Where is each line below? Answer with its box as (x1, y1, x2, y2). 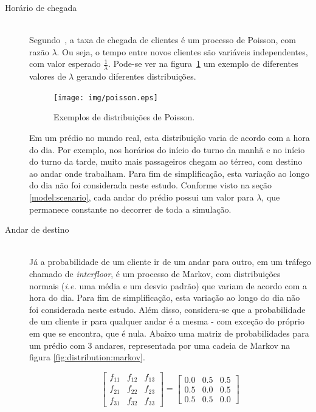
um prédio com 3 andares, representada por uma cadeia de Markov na (29, 338, 290, 351)
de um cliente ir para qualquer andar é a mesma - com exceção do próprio (29, 315, 304, 328)
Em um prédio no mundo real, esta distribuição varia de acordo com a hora (29, 131, 310, 144)
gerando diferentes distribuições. (76, 70, 196, 83)
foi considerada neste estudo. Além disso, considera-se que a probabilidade (29, 303, 306, 315)
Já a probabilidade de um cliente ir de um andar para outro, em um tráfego (29, 255, 312, 268)
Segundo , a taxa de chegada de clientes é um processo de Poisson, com (29, 33, 296, 46)
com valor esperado (29, 57, 101, 70)
